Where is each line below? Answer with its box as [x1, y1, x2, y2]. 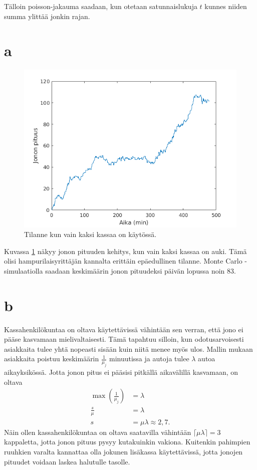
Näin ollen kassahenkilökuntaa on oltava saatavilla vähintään [4, 426, 191, 437]
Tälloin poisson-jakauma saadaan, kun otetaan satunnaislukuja [4, 1, 197, 11]
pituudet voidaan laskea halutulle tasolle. [4, 456, 130, 466]
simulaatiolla [4, 265, 43, 276]
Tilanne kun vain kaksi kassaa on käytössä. [24, 229, 157, 240]
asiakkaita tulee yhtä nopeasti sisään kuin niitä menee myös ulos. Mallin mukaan [4, 343, 253, 354]
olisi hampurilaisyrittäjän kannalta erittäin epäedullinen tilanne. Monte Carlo [4, 256, 242, 266]
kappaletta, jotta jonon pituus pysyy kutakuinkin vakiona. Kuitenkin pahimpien [4, 436, 250, 447]
